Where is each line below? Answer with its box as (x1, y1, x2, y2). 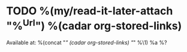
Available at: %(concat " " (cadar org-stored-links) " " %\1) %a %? (6, 39, 167, 46)
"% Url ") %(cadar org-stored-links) (6, 17, 182, 33)
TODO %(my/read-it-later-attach (6, 4, 173, 18)
